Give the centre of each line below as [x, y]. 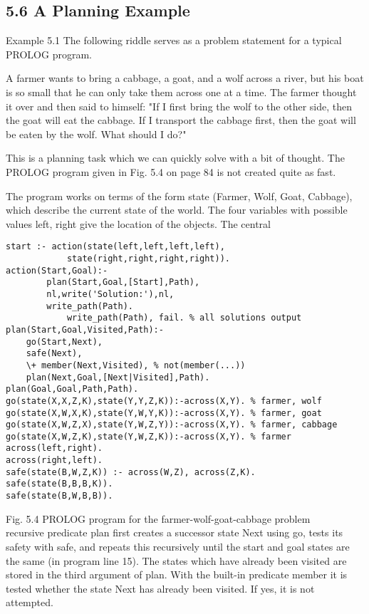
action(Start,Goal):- [57, 270]
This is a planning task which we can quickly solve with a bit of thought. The [175, 158]
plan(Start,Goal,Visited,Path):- [85, 329]
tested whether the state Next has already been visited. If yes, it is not [160, 588]
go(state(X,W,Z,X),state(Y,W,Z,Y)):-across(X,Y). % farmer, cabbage [172, 425]
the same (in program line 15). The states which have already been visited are [176, 560]
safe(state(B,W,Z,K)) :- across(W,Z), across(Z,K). [131, 472]
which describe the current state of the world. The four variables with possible [177, 210]
